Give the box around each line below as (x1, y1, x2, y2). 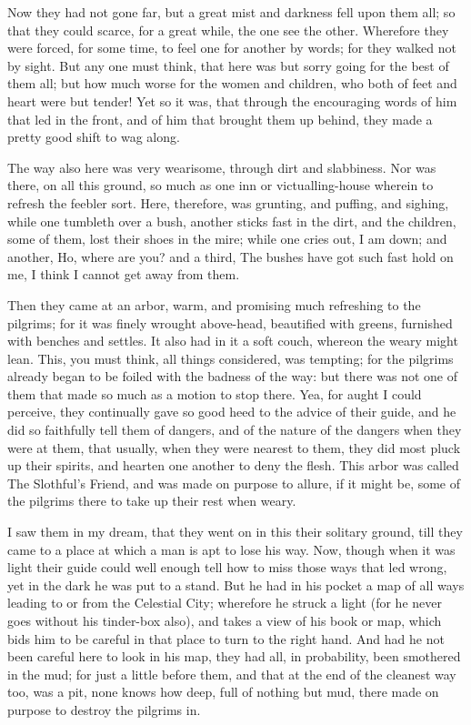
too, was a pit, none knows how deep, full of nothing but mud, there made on (7, 682, 439, 701)
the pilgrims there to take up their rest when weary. (7, 491, 296, 510)
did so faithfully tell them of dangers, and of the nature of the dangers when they (7, 420, 462, 439)
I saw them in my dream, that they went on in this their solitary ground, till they (7, 522, 463, 541)
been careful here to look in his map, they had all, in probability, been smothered (7, 647, 461, 666)
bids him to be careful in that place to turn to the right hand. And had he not (7, 629, 445, 648)
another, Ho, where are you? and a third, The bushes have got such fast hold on (7, 247, 454, 266)
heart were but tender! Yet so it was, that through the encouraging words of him (7, 91, 457, 110)
